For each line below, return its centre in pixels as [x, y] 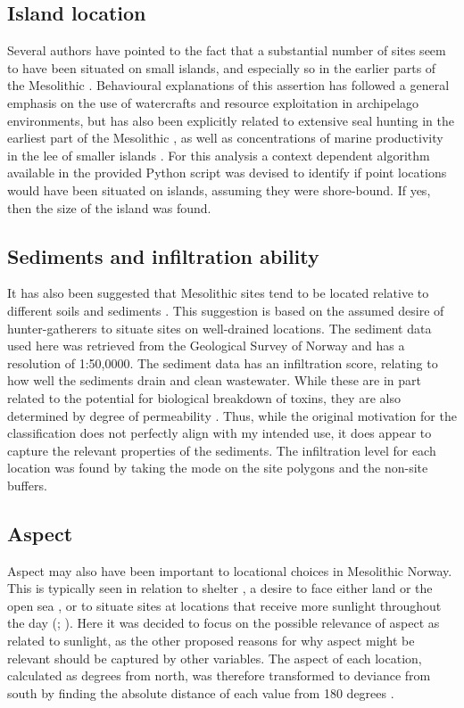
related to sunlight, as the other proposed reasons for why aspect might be [211, 641]
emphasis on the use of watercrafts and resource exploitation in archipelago [213, 102]
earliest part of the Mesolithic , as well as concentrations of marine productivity [225, 138]
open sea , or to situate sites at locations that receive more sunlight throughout [224, 605]
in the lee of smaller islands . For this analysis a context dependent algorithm [219, 155]
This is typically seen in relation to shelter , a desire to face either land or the [220, 588]
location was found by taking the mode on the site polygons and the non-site [218, 468]
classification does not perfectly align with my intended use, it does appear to [220, 433]
